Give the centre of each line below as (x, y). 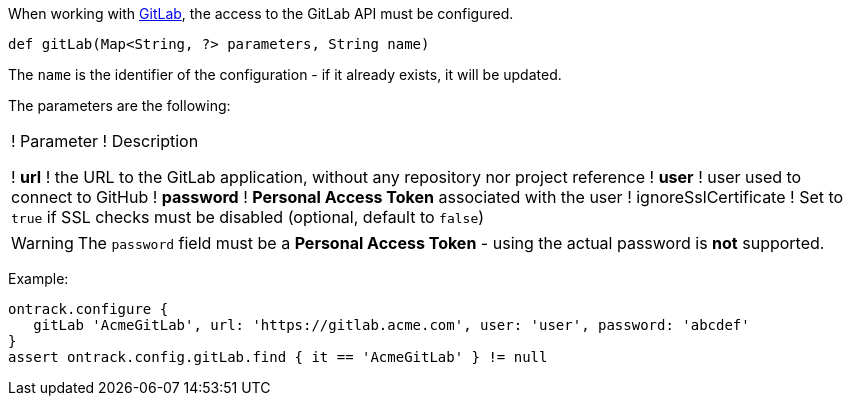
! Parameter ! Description (105, 141)
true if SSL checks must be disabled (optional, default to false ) (248, 217)
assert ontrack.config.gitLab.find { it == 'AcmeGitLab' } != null (278, 357)
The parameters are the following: (119, 105)
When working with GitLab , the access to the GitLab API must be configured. (261, 13)
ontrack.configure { (88, 309)
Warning (42, 243)
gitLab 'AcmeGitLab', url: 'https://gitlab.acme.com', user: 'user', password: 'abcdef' (391, 325)
